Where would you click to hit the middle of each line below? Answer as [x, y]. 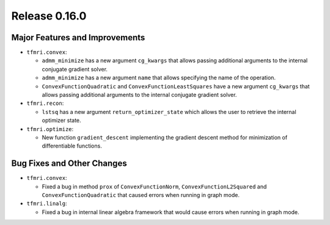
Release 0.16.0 [49, 16]
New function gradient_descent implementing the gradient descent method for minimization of [165, 137]
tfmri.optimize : [50, 129]
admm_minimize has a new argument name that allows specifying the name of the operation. [159, 78]
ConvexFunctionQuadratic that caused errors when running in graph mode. [141, 195]
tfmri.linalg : [47, 204]
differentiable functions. [72, 146]
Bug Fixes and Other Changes [69, 164]
